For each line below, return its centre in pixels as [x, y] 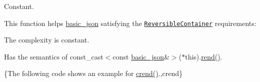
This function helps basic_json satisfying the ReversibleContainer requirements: [130, 23]
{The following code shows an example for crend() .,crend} [93, 73]
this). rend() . [204, 56]
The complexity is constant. [47, 40]
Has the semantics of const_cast [54, 56]
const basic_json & [141, 56]
